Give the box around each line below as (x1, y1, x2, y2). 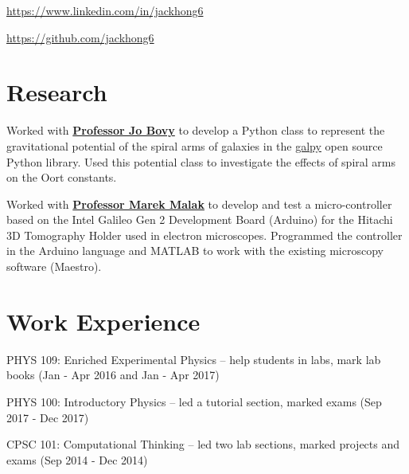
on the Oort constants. (6, 169, 117, 186)
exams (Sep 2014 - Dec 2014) (6, 451, 148, 468)
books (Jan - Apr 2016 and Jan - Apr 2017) (6, 366, 220, 383)
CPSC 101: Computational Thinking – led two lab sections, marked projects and (6, 436, 400, 452)
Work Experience (6, 304, 201, 337)
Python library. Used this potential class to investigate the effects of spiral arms (6, 153, 396, 170)
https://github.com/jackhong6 (6, 29, 154, 45)
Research (6, 76, 107, 108)
